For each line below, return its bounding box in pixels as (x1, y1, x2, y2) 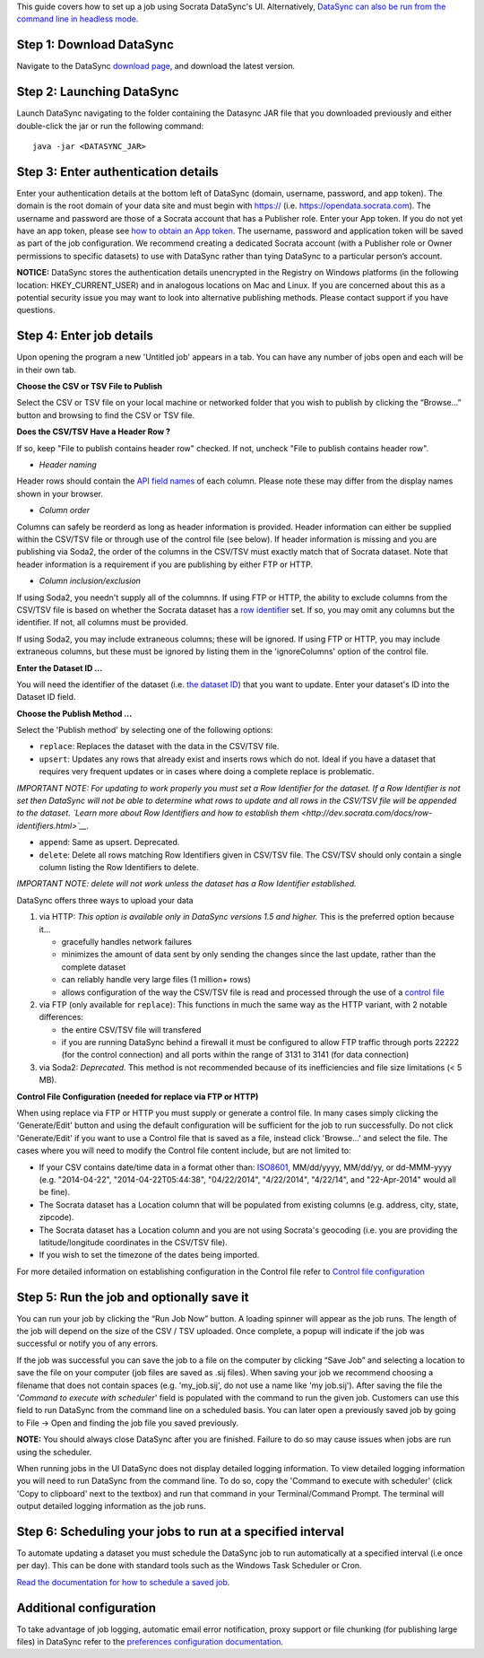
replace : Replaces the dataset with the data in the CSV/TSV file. (39, 741, 280, 752)
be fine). (39, 1187, 71, 1198)
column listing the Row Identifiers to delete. (39, 861, 199, 872)
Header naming (39, 459, 98, 470)
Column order (39, 505, 91, 516)
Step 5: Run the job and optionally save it (16, 1289, 250, 1305)
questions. (16, 305, 56, 316)
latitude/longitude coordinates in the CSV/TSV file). (39, 1236, 228, 1247)
